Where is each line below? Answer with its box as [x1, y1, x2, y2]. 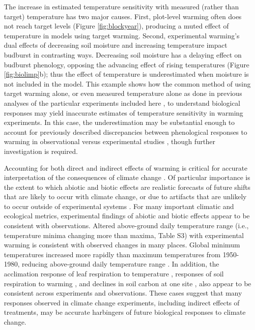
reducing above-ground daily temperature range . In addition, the [22, 259, 219, 269]
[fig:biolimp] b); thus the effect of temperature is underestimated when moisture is [4, 69, 249, 79]
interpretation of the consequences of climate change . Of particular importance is [4, 172, 250, 182]
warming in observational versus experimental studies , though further [4, 136, 215, 147]
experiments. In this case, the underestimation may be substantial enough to [4, 117, 235, 127]
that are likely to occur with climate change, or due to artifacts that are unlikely [4, 191, 247, 202]
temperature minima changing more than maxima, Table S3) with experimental [4, 230, 244, 240]
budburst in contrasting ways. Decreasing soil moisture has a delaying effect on [4, 49, 242, 60]
